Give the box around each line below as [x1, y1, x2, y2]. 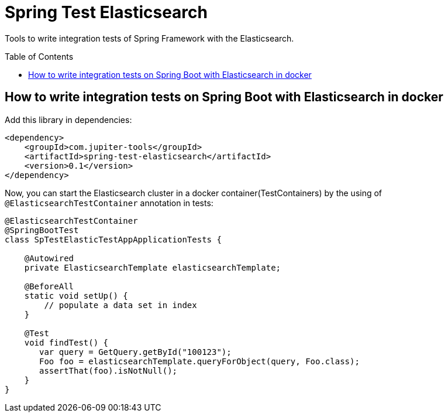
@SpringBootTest [5, 225, 79, 235]
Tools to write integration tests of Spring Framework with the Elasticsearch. [5, 33, 294, 43]
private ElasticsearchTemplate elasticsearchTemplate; [24, 262, 281, 272]
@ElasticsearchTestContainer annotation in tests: [5, 197, 213, 208]
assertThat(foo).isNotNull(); [39, 365, 178, 375]
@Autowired [24, 253, 74, 263]
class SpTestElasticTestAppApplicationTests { [5, 234, 222, 244]
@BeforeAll [24, 281, 74, 291]
